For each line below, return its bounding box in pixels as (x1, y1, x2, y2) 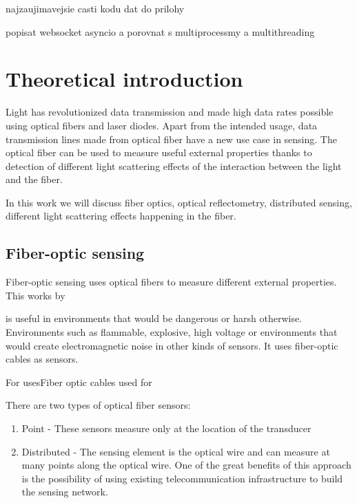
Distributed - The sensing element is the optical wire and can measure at (21, 444, 330, 458)
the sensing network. (21, 484, 108, 499)
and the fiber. (6, 172, 63, 186)
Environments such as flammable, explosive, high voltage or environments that (6, 325, 338, 339)
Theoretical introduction (6, 65, 243, 93)
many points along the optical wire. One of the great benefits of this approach (21, 458, 351, 472)
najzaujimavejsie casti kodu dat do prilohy (6, 1, 185, 15)
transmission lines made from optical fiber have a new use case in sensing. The (6, 131, 337, 146)
